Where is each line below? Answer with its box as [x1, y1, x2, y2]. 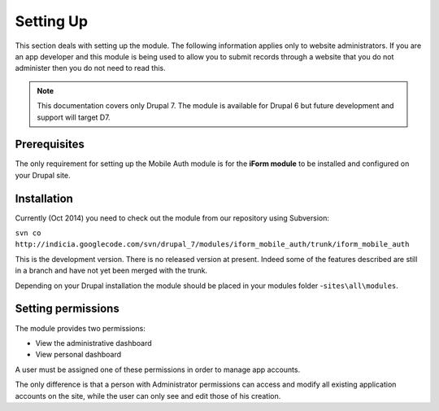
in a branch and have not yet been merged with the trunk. [15, 265, 207, 276]
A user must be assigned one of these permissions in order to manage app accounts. [15, 365, 301, 374]
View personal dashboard [35, 350, 122, 360]
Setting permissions [15, 302, 120, 316]
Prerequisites [15, 138, 85, 151]
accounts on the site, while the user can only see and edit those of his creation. [15, 391, 281, 400]
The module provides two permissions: [15, 323, 146, 333]
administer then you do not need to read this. [15, 63, 166, 73]
